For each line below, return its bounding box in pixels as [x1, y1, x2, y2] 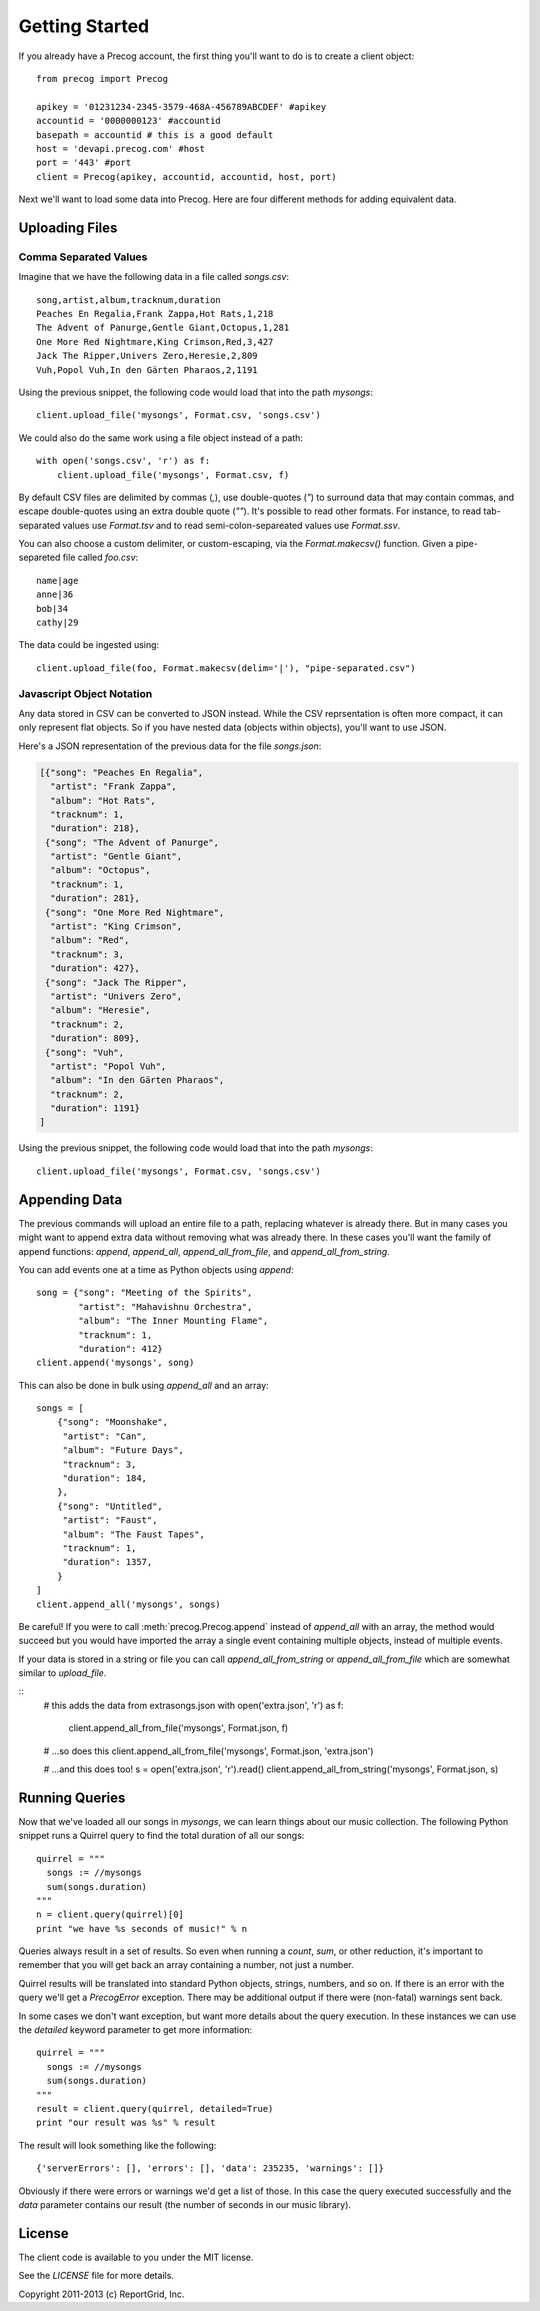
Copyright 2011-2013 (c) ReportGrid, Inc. [18, 2288, 185, 2300]
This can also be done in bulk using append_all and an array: [18, 1379, 269, 1391]
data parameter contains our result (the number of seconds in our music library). [18, 2198, 352, 2210]
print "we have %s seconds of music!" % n [36, 1923, 248, 1934]
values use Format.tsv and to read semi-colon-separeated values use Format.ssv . [62, 519, 401, 531]
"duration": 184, [62, 1473, 148, 1484]
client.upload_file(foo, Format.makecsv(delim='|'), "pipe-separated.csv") [36, 662, 416, 674]
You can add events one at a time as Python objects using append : [18, 1263, 294, 1275]
